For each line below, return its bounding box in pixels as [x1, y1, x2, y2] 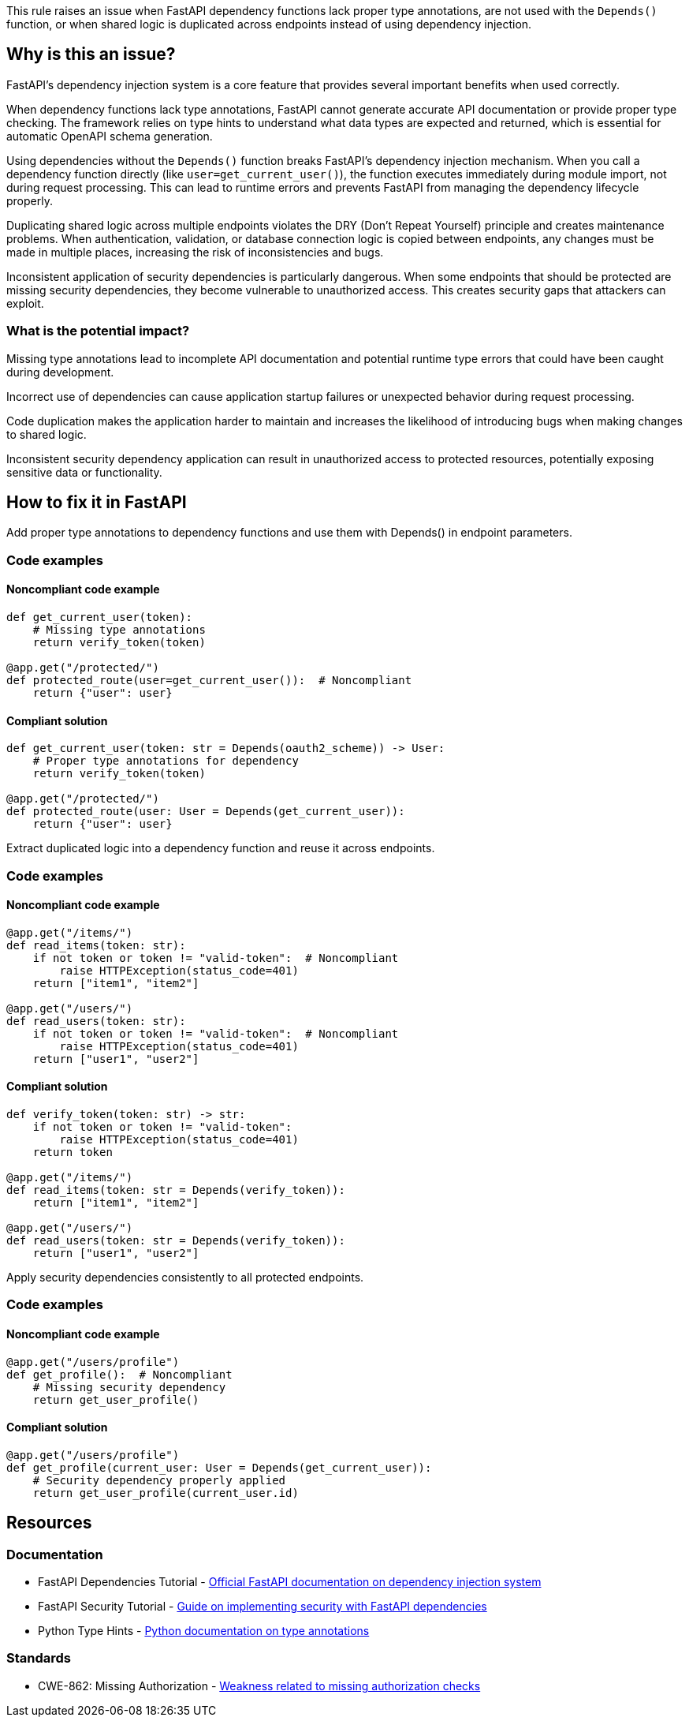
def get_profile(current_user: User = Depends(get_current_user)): [6, 1461, 432, 1474]
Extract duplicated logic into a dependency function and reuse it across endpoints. [6, 841, 435, 855]
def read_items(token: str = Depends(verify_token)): [6, 1184, 345, 1197]
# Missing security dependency [32, 1380, 226, 1394]
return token [32, 1146, 113, 1159]
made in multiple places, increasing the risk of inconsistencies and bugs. [6, 245, 384, 259]
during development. [6, 365, 114, 379]
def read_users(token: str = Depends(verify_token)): [6, 1234, 345, 1248]
